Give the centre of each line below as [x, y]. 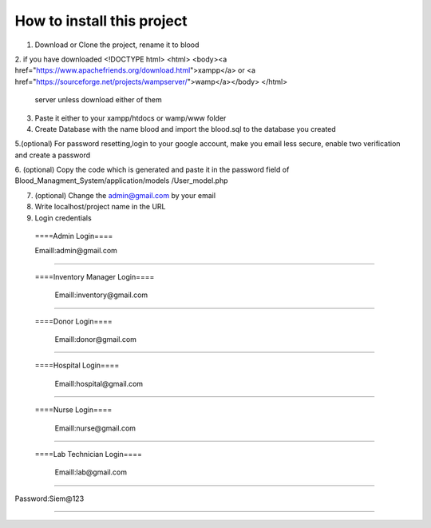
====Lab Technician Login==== [89, 454]
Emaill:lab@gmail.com [91, 472]
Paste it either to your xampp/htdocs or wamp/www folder [130, 118]
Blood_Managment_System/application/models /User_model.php [121, 181]
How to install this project [101, 21]
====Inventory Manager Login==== [95, 276]
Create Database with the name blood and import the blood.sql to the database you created [186, 129]
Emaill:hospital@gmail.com [99, 383]
